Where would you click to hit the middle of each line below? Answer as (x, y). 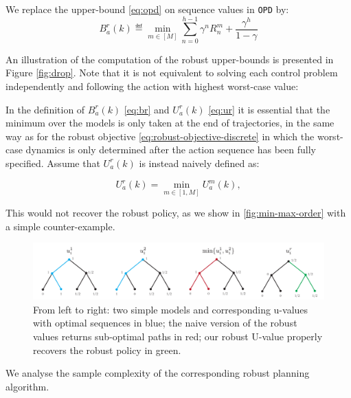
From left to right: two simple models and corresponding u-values (171, 309)
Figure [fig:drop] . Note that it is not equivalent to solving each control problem (172, 73)
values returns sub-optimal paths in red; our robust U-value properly (178, 336)
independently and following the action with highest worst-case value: (152, 86)
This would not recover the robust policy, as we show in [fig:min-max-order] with (176, 213)
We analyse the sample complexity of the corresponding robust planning (158, 373)
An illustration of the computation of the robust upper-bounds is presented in (170, 59)
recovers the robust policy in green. (107, 350)
